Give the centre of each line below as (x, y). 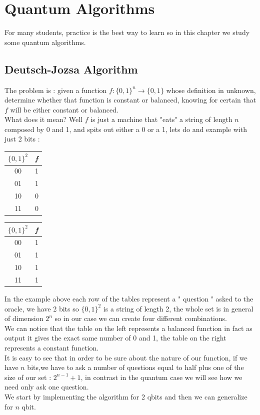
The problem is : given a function (56, 90)
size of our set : (28, 377)
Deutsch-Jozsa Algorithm (71, 69)
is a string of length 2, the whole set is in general (178, 308)
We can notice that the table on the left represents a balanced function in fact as (128, 328)
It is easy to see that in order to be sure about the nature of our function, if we (126, 357)
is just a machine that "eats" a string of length (161, 119)
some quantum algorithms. (45, 42)
